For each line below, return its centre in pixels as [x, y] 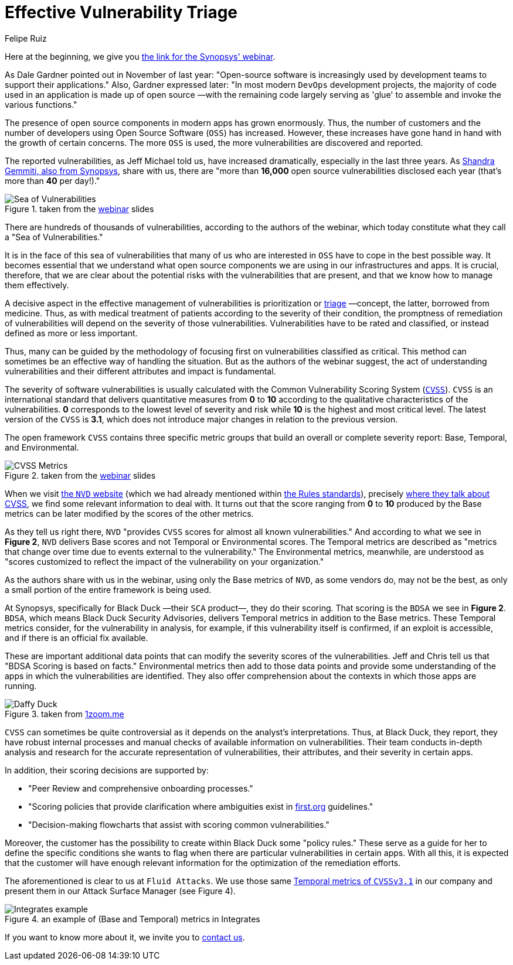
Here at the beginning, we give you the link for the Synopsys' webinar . [140, 56]
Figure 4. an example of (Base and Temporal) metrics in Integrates [133, 919]
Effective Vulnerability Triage [121, 12]
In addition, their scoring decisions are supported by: [107, 770]
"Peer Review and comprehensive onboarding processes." [141, 788]
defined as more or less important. [71, 333]
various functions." [41, 104]
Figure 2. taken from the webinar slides [80, 475]
